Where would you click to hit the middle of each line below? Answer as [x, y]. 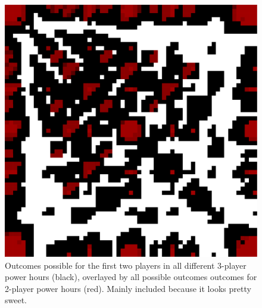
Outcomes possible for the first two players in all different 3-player [126, 265]
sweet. [16, 300]
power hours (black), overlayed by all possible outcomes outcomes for [131, 277]
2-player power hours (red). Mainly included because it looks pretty [128, 288]
